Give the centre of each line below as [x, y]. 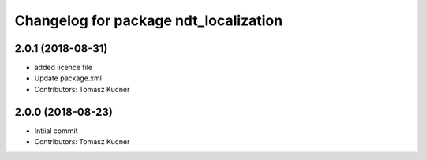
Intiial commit [56, 131]
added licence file [64, 68]
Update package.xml [68, 78]
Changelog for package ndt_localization [149, 20]
